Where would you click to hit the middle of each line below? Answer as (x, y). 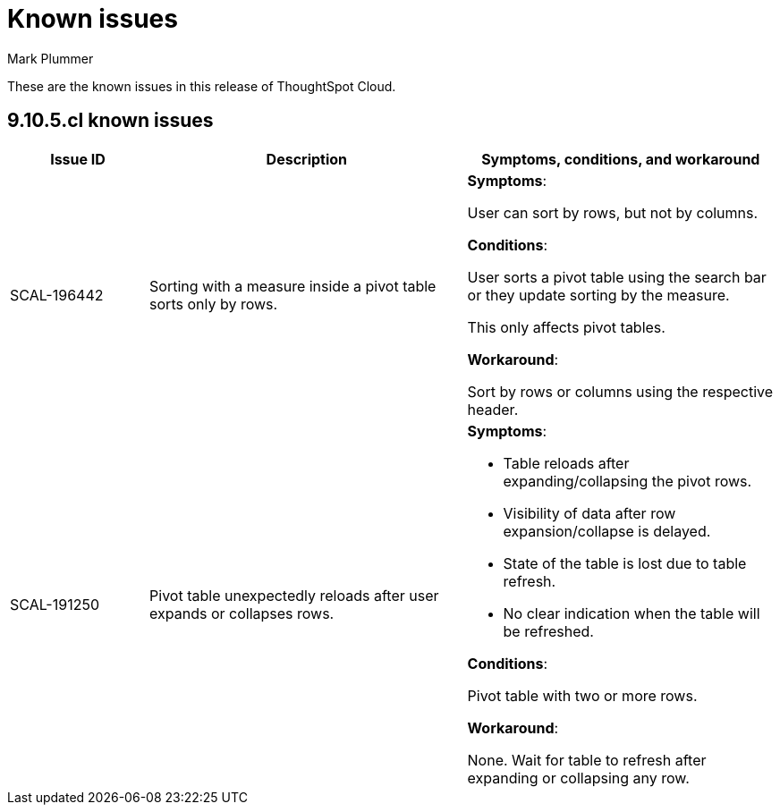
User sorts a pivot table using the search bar (617, 277)
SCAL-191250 (55, 604)
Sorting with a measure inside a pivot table (293, 286)
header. (493, 409)
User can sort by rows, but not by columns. (613, 212)
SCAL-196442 (57, 295)
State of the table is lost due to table (625, 563)
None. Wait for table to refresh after (587, 760)
